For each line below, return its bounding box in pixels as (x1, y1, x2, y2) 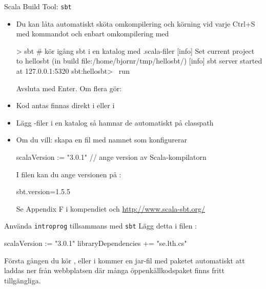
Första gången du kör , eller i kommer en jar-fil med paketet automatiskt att (4, 255, 245, 265)
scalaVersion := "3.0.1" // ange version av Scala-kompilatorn (16, 152, 207, 162)
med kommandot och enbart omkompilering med (16, 28, 169, 39)
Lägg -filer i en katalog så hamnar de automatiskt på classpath (16, 117, 214, 128)
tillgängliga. (4, 275, 41, 285)
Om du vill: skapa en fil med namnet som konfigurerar (16, 134, 187, 145)
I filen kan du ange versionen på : (16, 169, 121, 179)
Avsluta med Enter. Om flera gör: (16, 82, 122, 93)
